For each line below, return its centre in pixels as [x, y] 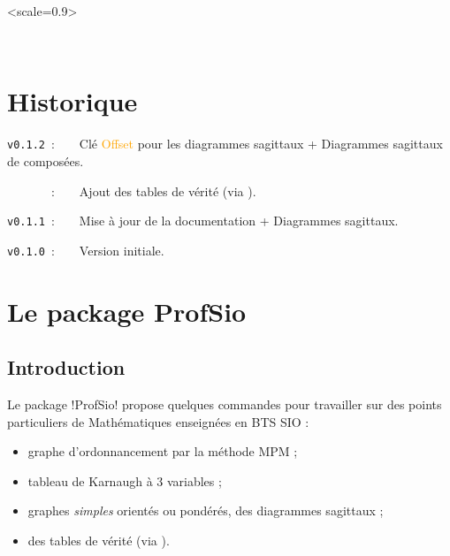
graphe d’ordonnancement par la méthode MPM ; [163, 451]
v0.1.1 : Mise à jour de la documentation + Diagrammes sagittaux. [203, 221]
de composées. [46, 160]
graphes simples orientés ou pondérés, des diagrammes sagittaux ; [206, 510]
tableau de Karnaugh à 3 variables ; [125, 480]
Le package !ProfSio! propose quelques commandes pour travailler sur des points [225, 404]
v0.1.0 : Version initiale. [86, 250]
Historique [72, 101]
